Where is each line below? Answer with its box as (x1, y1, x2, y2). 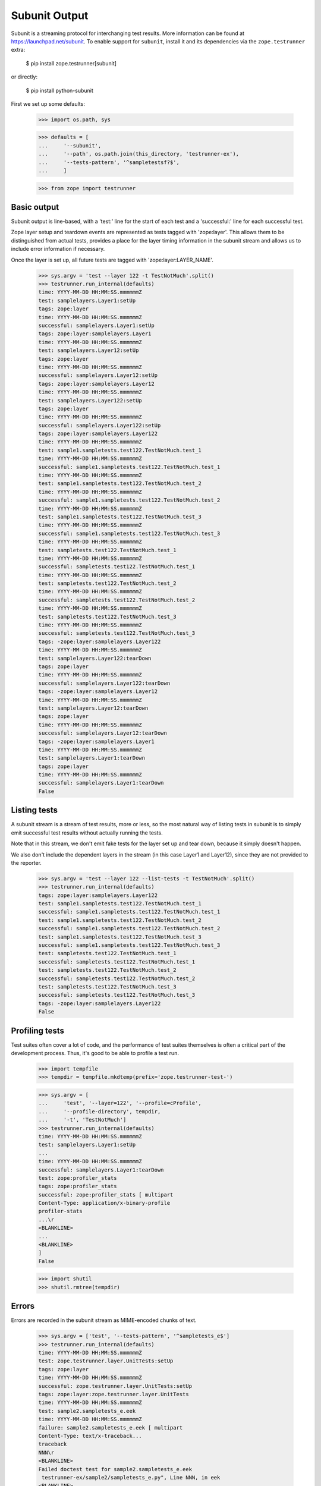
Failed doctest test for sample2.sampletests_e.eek (38, 1466, 193, 1472)
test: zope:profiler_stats (38, 1175, 117, 1181)
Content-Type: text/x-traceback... (38, 1433, 142, 1439)
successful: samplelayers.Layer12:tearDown (38, 730, 168, 736)
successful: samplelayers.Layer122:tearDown (38, 679, 171, 687)
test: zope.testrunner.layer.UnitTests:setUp (38, 1358, 174, 1364)
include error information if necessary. (11, 245, 105, 253)
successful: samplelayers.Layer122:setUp (38, 422, 161, 429)
